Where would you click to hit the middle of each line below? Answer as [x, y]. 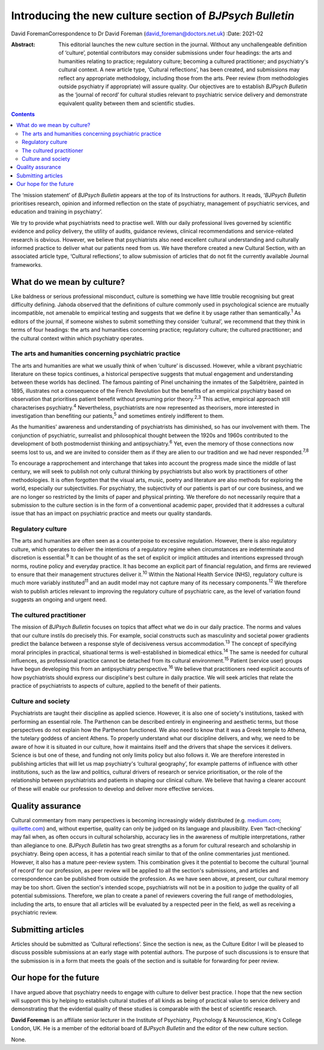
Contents [23, 115]
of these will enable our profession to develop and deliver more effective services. [113, 789]
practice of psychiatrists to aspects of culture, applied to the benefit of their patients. [116, 686]
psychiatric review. [34, 912]
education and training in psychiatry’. [57, 212]
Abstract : [23, 44]
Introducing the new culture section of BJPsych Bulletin [153, 16]
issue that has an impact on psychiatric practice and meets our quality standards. [112, 513]
